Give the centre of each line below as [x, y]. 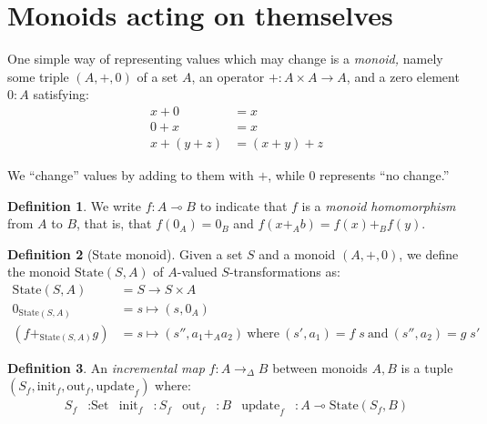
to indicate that [243, 205]
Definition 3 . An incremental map [106, 367]
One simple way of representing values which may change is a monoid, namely [225, 59]
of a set [157, 76]
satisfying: [61, 94]
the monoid [39, 272]
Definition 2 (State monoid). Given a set [125, 253]
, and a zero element [403, 76]
